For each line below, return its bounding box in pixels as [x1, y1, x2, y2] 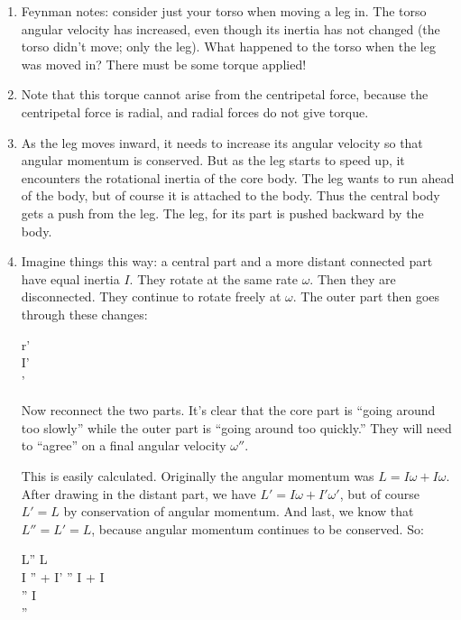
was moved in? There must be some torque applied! [21, 54, 307, 73]
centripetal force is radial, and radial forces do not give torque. [21, 102, 369, 121]
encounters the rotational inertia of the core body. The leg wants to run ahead [21, 168, 455, 187]
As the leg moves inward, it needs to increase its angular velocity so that [21, 133, 423, 152]
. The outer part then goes [292, 287, 440, 306]
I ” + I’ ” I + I [21, 568, 105, 587]
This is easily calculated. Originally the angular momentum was [21, 467, 374, 486]
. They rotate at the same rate [129, 269, 298, 288]
